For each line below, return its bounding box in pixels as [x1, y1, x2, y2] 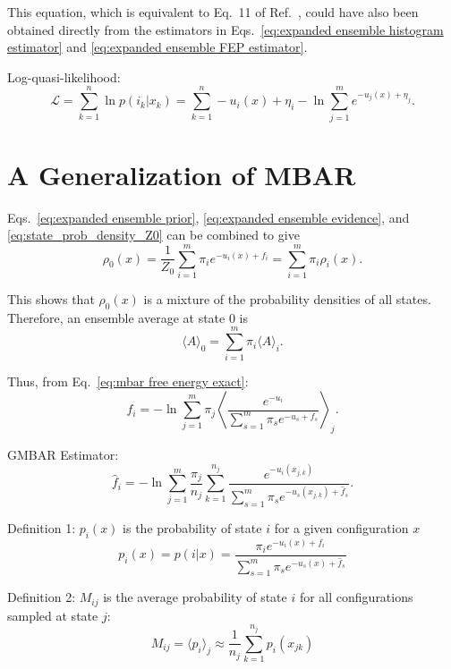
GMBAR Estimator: [7, 445, 119, 463]
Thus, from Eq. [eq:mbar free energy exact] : [7, 372, 249, 391]
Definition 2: [7, 588, 76, 606]
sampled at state [7, 605, 98, 624]
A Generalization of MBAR [7, 156, 356, 192]
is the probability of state [123, 518, 262, 537]
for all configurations [299, 588, 413, 606]
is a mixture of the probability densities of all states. [143, 289, 431, 308]
